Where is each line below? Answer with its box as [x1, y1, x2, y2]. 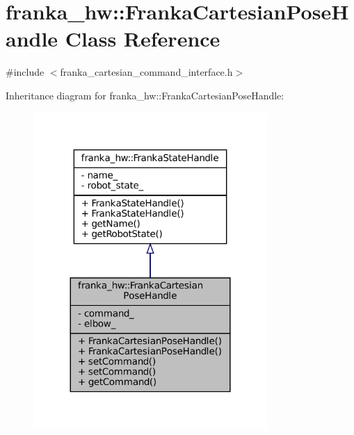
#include [6, 65, 45, 79]
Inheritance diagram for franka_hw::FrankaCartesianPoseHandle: [6, 88, 284, 102]
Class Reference [65, 24, 220, 53]
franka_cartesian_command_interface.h [60, 65, 233, 79]
